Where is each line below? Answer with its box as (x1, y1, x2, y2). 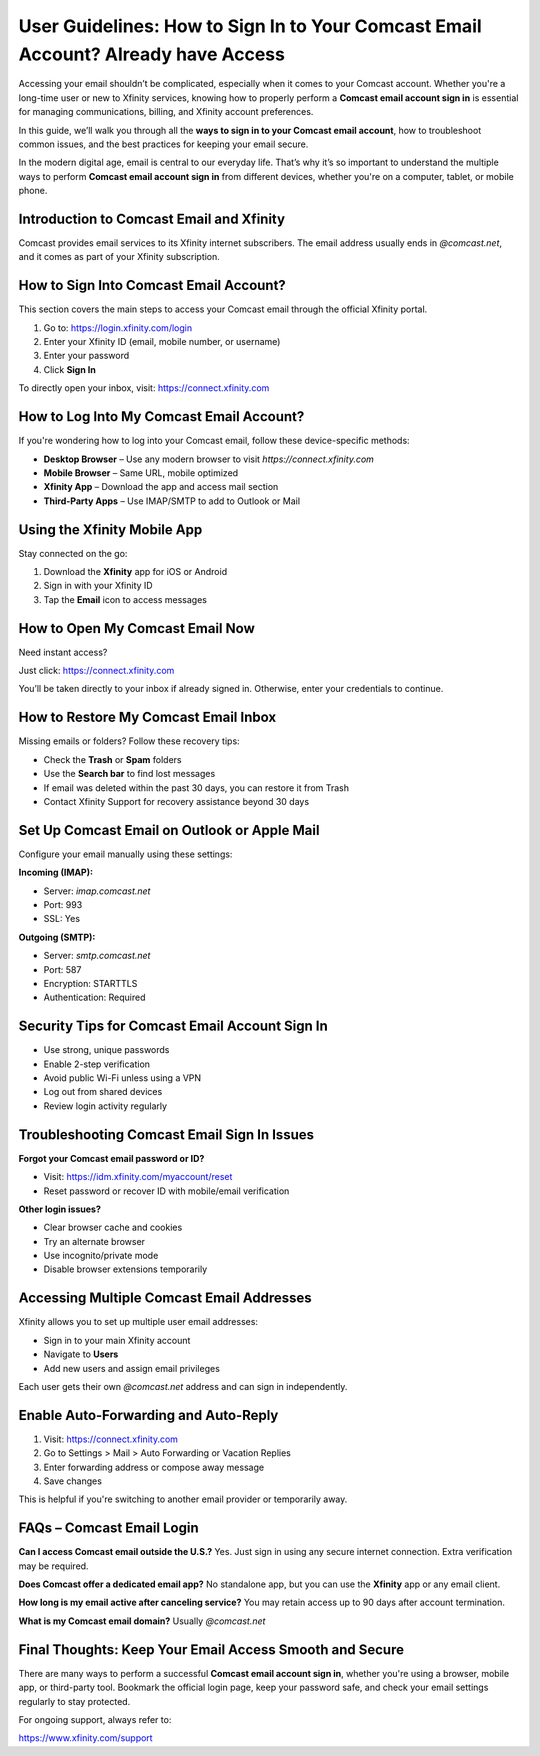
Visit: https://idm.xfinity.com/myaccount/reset (43, 1171, 233, 1183)
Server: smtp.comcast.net (43, 950, 151, 962)
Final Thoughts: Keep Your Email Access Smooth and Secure (18, 1641, 405, 1658)
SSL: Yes (43, 913, 80, 925)
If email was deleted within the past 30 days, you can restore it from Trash (43, 781, 350, 794)
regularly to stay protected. (18, 1695, 131, 1707)
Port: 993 (43, 899, 83, 911)
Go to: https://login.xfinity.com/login (43, 321, 193, 334)
